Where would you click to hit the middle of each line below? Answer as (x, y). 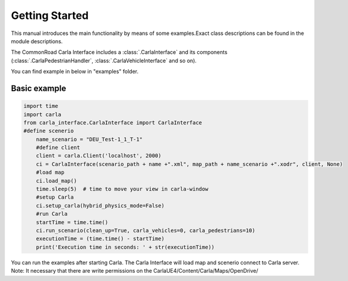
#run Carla (52, 214)
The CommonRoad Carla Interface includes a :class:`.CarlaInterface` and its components (119, 52)
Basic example (39, 88)
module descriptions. (37, 41)
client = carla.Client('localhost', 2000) (99, 156)
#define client (58, 148)
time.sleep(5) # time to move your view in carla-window (122, 189)
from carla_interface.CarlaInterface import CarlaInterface (113, 122)
